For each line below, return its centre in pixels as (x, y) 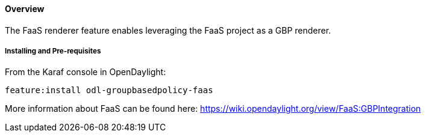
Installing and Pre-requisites (53, 51)
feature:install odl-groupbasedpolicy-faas (109, 90)
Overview (25, 9)
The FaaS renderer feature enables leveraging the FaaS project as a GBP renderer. (168, 30)
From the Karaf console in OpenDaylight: (86, 72)
